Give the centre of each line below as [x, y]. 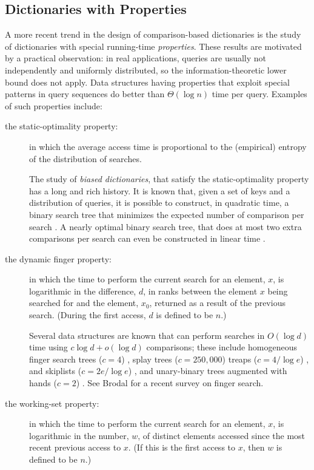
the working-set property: [52, 403]
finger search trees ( [66, 359]
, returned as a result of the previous [217, 303]
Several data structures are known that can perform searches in [147, 335]
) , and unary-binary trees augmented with [208, 371]
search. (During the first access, [88, 315]
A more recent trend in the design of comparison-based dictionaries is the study [153, 34]
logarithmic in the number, [79, 435]
